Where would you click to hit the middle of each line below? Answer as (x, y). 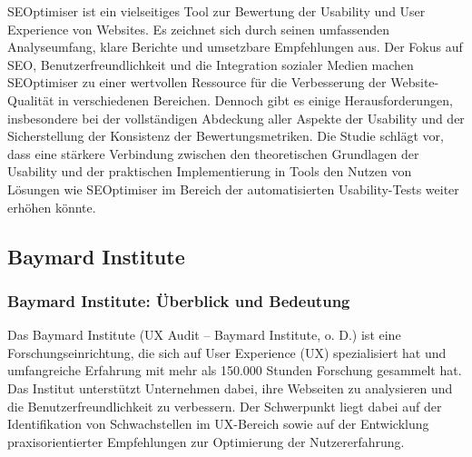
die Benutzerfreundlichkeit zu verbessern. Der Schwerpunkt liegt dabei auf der (225, 406)
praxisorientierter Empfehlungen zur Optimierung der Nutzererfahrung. (206, 441)
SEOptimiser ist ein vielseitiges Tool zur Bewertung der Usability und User (216, 11)
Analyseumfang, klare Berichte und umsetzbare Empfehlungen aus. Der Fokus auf (235, 47)
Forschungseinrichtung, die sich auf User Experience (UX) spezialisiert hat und (227, 352)
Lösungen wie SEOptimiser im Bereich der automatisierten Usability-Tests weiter (233, 189)
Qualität (31, 99)
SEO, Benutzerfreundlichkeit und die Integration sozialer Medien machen (211, 64)
